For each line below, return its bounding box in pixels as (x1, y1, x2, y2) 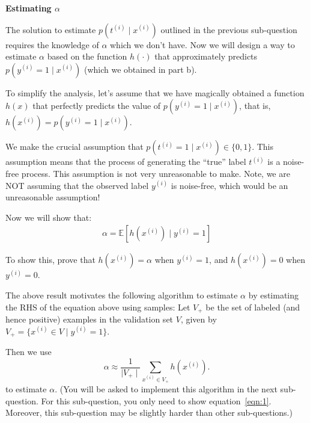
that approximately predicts (154, 50, 258, 63)
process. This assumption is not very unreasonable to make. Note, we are (21, 167, 290, 179)
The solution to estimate (5, 23, 96, 36)
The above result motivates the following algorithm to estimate (5, 288, 238, 301)
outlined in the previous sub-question (160, 23, 297, 36)
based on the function (47, 50, 127, 63)
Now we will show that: (5, 211, 92, 223)
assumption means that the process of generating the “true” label (5, 155, 246, 168)
